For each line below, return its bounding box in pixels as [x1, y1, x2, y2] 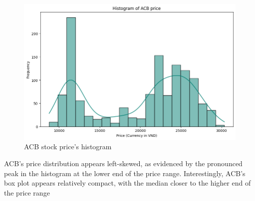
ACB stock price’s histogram [24, 141, 112, 152]
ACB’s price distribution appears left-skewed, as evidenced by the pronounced [4, 158, 243, 169]
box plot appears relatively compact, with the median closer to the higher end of [4, 178, 251, 188]
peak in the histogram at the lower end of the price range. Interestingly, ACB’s [4, 168, 246, 178]
